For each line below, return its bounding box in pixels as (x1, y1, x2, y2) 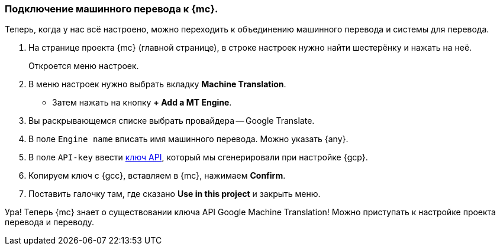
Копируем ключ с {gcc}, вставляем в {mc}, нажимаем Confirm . (28, 170, 286, 181)
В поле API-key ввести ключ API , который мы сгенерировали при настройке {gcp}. (28, 152, 368, 163)
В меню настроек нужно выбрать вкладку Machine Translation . (28, 79, 286, 90)
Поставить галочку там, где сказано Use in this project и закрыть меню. (28, 189, 321, 199)
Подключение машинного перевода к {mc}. (5, 3, 218, 15)
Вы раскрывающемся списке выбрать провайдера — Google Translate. (28, 116, 315, 126)
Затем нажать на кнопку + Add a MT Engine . (52, 97, 232, 108)
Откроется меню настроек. (28, 61, 139, 71)
